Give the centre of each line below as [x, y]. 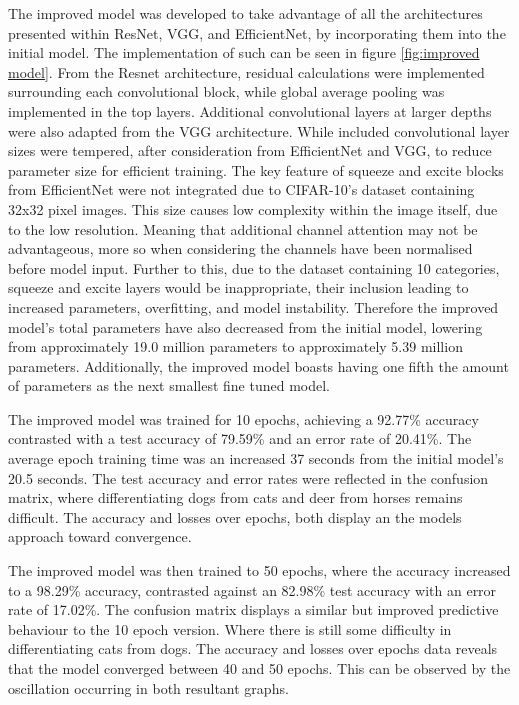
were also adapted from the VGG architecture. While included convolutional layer [259, 130]
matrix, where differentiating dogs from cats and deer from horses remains [235, 497]
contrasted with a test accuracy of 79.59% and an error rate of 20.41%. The [240, 438]
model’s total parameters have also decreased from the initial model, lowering [245, 326]
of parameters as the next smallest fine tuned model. [169, 385]
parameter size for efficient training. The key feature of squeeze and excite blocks [256, 169]
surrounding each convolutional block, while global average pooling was [226, 91]
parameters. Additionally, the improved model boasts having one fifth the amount [258, 365]
